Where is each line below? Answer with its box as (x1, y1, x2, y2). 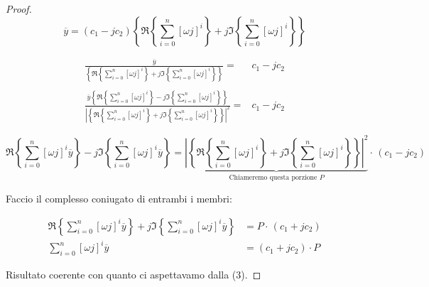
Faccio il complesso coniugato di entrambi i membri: (6, 191, 232, 205)
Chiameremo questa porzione (229, 174, 317, 182)
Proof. (6, 1, 32, 16)
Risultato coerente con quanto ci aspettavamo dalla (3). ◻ (6, 266, 261, 281)
